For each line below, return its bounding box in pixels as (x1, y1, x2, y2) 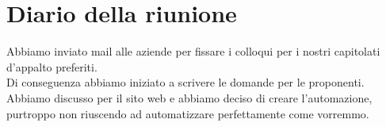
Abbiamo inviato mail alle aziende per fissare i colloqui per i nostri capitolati (6, 43, 380, 60)
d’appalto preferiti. (6, 58, 97, 75)
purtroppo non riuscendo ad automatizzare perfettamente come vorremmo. (6, 105, 369, 121)
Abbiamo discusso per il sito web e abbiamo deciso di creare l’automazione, (6, 89, 373, 106)
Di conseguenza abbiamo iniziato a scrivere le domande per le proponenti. (6, 74, 365, 90)
